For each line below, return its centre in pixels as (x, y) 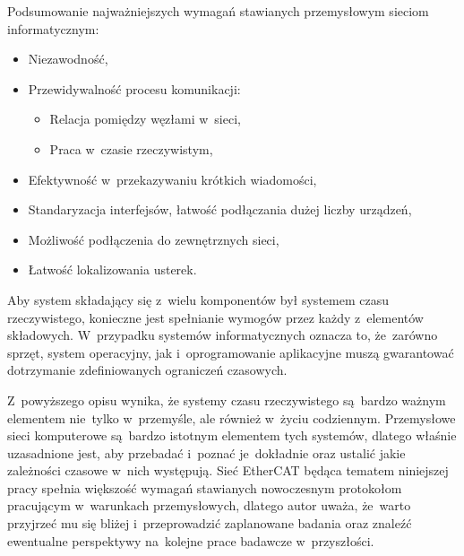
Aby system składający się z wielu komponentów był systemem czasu (198, 299)
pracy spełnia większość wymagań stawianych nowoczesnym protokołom (205, 487)
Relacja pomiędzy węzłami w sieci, (145, 119)
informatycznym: (53, 28)
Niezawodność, (68, 59)
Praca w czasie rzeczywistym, (131, 148)
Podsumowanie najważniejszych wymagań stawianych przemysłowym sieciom (218, 11)
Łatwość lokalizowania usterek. (112, 269)
